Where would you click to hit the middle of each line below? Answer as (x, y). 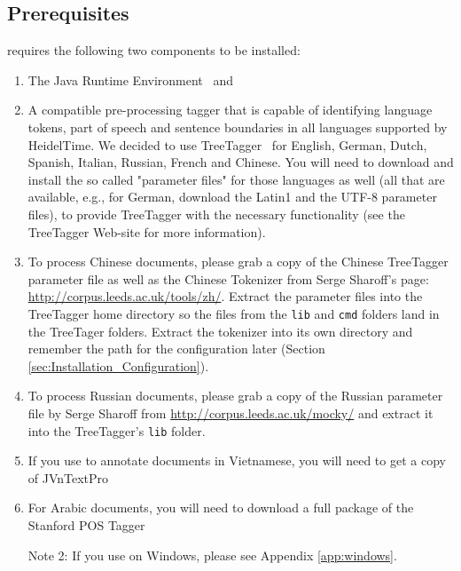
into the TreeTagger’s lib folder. (117, 430)
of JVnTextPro (68, 477)
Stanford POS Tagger (86, 524)
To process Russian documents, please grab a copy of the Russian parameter (235, 396)
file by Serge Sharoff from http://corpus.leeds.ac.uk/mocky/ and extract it (230, 412)
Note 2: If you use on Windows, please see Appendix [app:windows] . (212, 555)
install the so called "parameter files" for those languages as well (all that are (236, 179)
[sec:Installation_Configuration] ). (118, 365)
